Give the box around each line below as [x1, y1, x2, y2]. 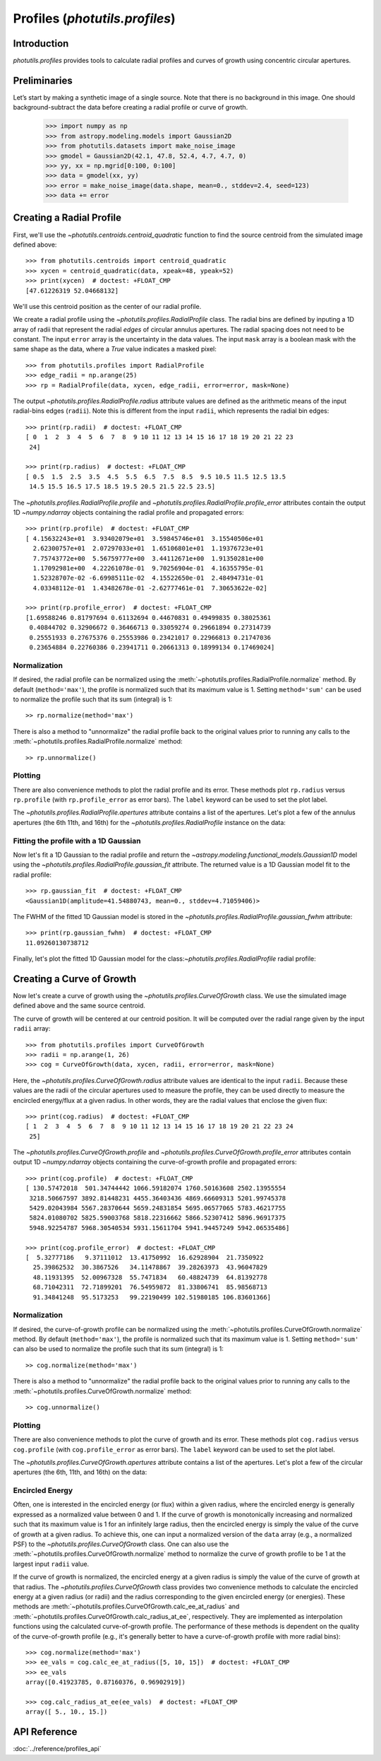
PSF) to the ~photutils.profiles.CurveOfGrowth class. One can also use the [13, 1540, 229, 1548]
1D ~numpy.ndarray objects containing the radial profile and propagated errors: [13, 508, 244, 516]
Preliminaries [13, 74, 73, 86]
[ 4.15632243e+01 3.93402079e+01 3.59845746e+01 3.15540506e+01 [25, 534, 264, 542]
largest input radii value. [13, 1560, 90, 1568]
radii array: [13, 1024, 51, 1033]
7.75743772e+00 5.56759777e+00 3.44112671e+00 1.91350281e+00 [32, 554, 264, 562]
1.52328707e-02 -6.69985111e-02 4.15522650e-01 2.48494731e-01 [32, 574, 264, 583]
